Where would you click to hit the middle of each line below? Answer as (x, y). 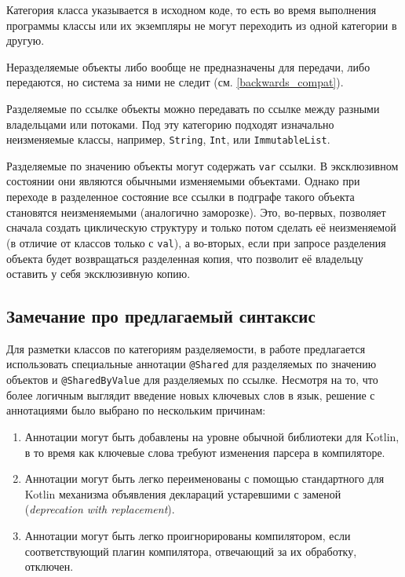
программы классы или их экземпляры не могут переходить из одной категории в (202, 25)
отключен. (49, 566)
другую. (26, 40)
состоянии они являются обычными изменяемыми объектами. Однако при (183, 181)
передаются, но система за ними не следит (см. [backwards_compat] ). (175, 82)
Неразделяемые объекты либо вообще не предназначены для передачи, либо (188, 66)
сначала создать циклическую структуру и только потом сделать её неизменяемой (201, 227)
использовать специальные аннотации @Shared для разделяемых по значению (192, 364)
